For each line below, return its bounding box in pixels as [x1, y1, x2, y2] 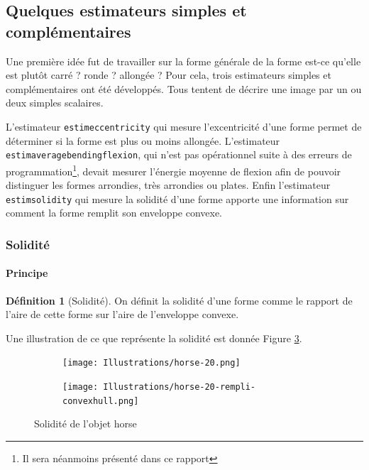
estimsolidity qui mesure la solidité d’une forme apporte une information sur [6, 191, 349, 206]
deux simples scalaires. [6, 95, 104, 110]
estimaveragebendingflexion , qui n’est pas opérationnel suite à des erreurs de [6, 147, 352, 162]
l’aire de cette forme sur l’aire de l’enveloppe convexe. [6, 307, 239, 322]
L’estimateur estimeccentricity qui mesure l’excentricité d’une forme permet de [6, 119, 362, 133]
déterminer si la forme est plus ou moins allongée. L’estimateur [6, 133, 280, 148]
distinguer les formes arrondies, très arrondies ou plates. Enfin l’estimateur [6, 177, 331, 192]
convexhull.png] [62, 395, 139, 406]
